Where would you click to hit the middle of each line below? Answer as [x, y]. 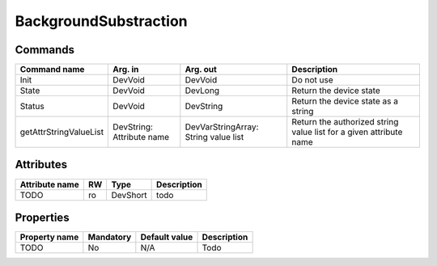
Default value [167, 237]
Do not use [312, 80]
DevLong [202, 91]
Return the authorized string [345, 122]
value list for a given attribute [347, 132]
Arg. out [201, 70]
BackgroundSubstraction [101, 21]
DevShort [129, 195]
